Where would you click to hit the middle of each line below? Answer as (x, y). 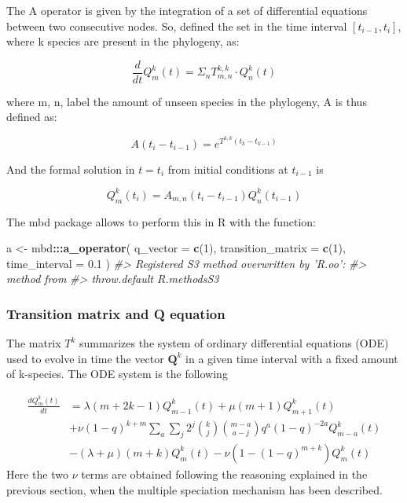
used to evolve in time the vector (85, 358)
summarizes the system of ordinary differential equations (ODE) (234, 343)
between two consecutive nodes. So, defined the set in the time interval (177, 26)
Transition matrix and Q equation (116, 313)
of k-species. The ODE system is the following (117, 374)
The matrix (34, 343)
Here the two (37, 474)
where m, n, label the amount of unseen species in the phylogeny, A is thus (187, 101)
